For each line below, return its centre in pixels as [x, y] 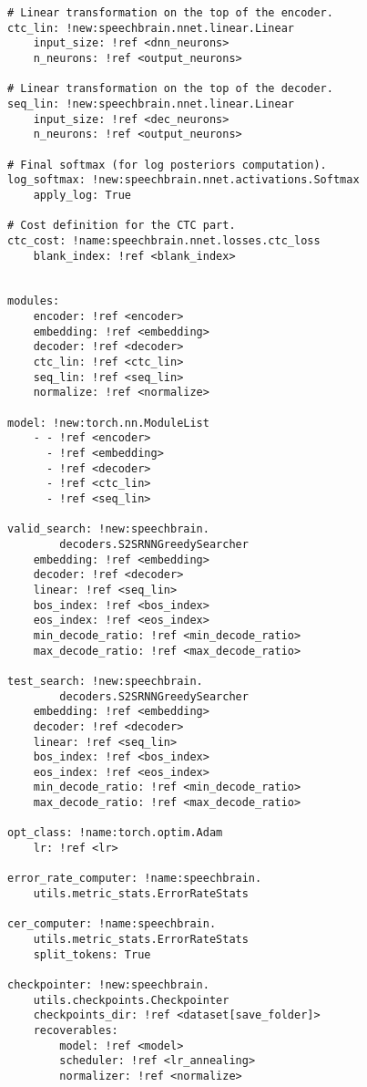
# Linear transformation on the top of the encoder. [170, 13]
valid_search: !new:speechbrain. [108, 529]
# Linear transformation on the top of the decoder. [170, 89]
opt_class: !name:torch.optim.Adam [115, 833]
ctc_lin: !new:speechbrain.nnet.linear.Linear [151, 28]
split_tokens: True [92, 954]
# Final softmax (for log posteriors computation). [167, 165]
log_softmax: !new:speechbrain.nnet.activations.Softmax [183, 180]
